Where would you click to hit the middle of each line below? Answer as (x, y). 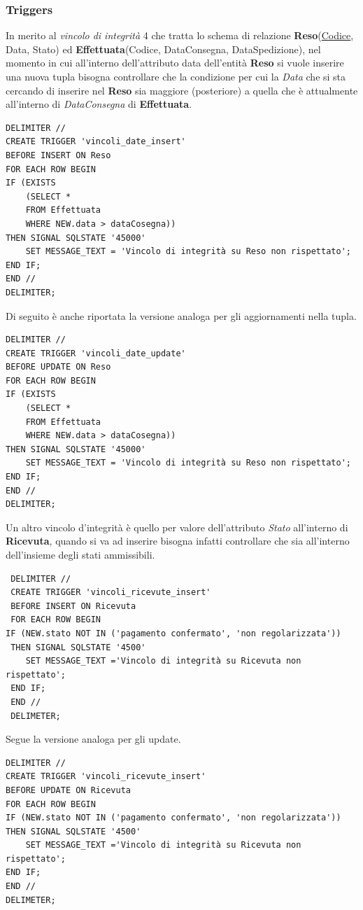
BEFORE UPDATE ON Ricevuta (68, 790)
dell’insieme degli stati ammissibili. (80, 554)
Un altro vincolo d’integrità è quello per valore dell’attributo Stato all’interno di (177, 527)
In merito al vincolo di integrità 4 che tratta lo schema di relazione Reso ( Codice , (180, 35)
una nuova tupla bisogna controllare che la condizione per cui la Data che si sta (176, 76)
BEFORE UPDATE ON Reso (58, 367)
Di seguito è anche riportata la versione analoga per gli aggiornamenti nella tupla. (181, 315)
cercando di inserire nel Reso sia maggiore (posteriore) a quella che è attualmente (182, 90)
